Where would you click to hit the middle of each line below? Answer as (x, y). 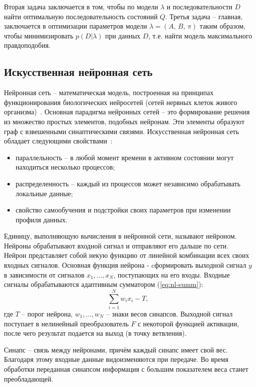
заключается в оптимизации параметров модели (75, 26)
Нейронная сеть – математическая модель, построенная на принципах (109, 92)
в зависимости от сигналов (44, 274)
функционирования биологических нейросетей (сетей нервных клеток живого (121, 102)
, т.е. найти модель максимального (200, 35)
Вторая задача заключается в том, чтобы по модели (81, 6)
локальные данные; (44, 193)
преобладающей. (29, 378)
